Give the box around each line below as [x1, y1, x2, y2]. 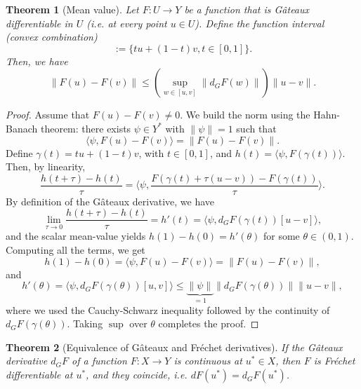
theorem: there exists [40, 121, 131, 135]
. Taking [67, 316, 103, 331]
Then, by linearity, [6, 159, 86, 174]
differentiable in [6, 15, 73, 30]
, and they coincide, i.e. [86, 367, 188, 382]
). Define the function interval [195, 15, 324, 30]
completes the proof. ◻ [158, 316, 259, 331]
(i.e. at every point [86, 15, 167, 30]
